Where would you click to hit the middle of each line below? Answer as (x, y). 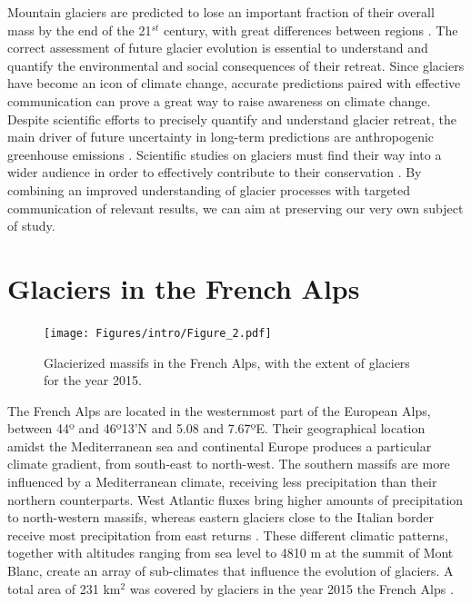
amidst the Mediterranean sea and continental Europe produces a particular (220, 446)
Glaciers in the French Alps (184, 287)
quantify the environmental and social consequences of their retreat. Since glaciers (236, 65)
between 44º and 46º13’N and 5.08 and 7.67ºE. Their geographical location (216, 428)
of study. (31, 226)
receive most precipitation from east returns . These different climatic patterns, (228, 535)
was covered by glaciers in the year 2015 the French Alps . (291, 588)
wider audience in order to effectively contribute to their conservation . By (215, 172)
